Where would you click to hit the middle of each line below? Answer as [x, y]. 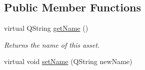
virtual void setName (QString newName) [68, 61]
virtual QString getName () [46, 28]
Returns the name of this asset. [52, 44]
